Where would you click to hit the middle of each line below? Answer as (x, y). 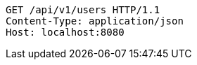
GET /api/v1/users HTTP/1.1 (83, 10)
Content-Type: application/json (95, 21)
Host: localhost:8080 (65, 32)
